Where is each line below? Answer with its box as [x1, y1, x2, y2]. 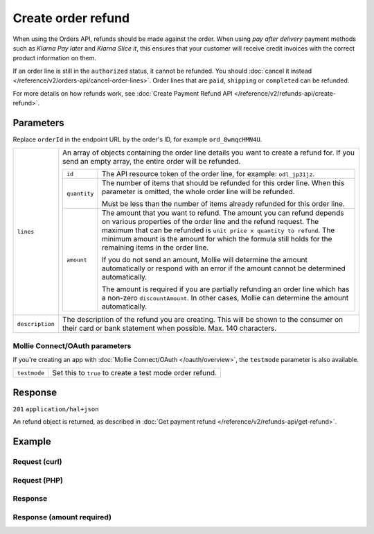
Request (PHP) [12, 475, 64, 485]
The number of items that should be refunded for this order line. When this [101, 178, 345, 188]
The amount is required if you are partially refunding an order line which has [101, 284, 350, 294]
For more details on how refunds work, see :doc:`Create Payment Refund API [12, 89, 233, 97]
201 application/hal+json [12, 405, 99, 413]
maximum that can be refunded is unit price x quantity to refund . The [101, 225, 335, 235]
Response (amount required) [12, 512, 112, 522]
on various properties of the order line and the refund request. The [101, 217, 319, 227]
